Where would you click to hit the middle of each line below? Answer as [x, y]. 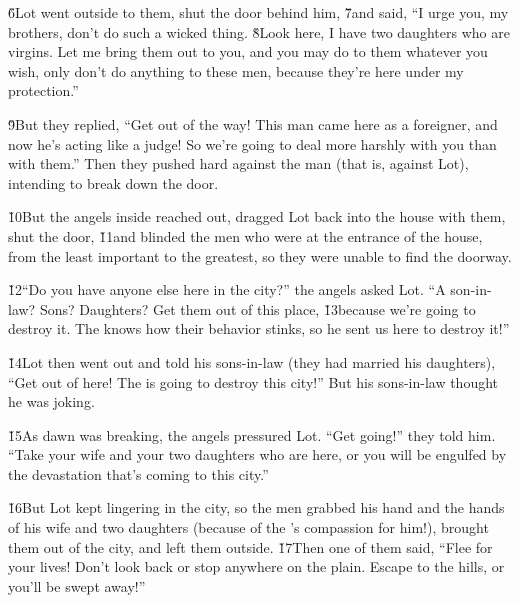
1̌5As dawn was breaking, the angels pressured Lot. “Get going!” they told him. [252, 434]
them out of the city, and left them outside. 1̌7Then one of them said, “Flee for [250, 546]
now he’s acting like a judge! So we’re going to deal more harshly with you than [252, 143]
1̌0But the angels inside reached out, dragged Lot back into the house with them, [257, 216]
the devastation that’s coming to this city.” [138, 473]
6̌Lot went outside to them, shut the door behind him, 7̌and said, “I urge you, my [258, 12]
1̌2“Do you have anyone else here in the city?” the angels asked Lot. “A [227, 289]
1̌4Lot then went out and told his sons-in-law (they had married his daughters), [252, 361]
